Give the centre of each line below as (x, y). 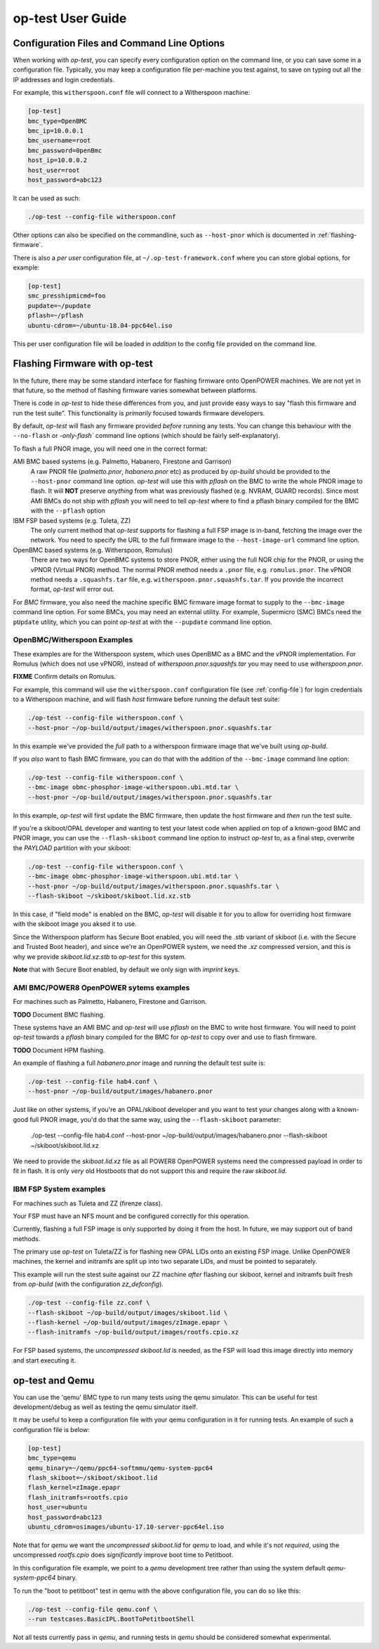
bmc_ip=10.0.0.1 (56, 131)
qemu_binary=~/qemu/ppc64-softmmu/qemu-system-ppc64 (120, 1468)
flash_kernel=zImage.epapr (74, 1488)
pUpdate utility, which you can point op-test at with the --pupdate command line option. (142, 622)
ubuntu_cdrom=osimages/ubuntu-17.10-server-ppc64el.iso (126, 1527)
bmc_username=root (59, 141)
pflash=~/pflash (56, 316)
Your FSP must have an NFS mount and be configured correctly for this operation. (131, 1216)
